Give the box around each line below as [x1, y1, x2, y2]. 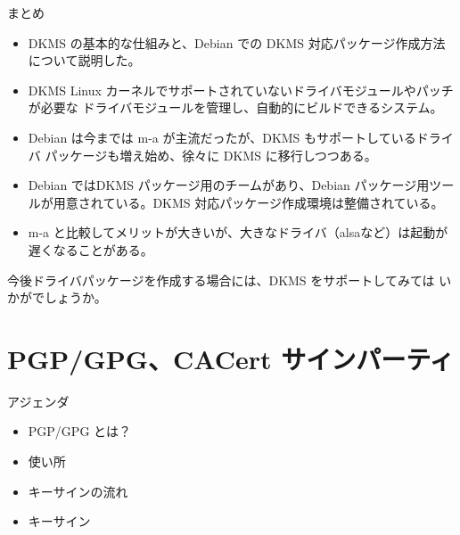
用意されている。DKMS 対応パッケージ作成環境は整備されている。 [53, 193, 444, 211]
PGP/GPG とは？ [28, 422, 132, 440]
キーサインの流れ [28, 481, 128, 500]
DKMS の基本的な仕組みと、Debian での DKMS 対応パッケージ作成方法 [28, 33, 446, 52]
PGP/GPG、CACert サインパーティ [7, 340, 455, 376]
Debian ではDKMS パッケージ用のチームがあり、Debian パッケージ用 [28, 176, 430, 194]
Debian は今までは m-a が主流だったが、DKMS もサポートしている [28, 128, 416, 146]
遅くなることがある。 [28, 240, 153, 259]
